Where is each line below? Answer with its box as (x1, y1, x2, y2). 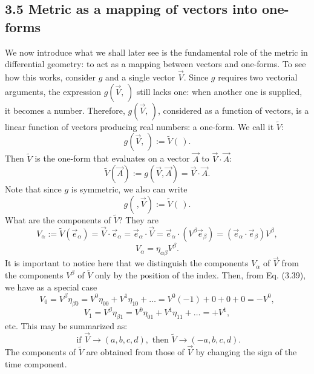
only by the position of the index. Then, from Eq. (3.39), (95, 269, 306, 281)
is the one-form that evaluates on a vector (34, 152, 190, 165)
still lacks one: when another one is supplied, (136, 85, 303, 97)
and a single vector (105, 71, 175, 83)
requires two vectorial (218, 71, 298, 83)
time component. (5, 357, 67, 370)
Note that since (5, 183, 62, 195)
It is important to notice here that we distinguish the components (5, 257, 249, 269)
